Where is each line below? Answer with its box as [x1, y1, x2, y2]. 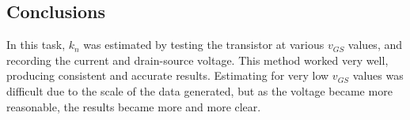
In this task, [6, 36, 66, 53]
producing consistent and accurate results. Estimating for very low [6, 67, 329, 84]
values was [352, 67, 404, 84]
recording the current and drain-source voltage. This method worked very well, [6, 51, 389, 68]
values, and [347, 36, 403, 53]
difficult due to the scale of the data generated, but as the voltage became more [6, 82, 393, 99]
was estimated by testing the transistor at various [83, 36, 325, 53]
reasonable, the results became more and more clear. [6, 98, 261, 114]
